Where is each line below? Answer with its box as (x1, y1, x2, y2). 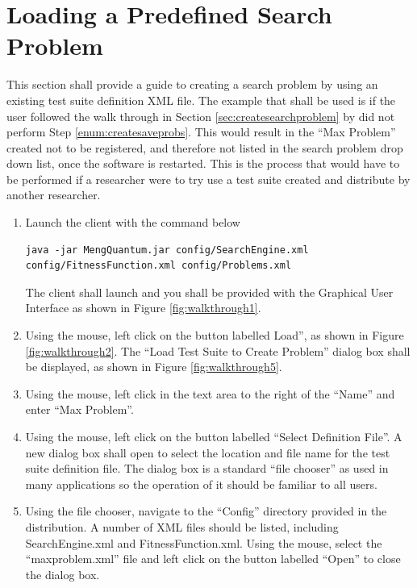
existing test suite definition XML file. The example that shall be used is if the (6, 91, 396, 108)
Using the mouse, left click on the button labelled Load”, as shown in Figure (25, 327, 404, 344)
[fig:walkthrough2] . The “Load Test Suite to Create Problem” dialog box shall (25, 342, 411, 359)
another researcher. (6, 186, 101, 203)
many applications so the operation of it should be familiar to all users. (25, 475, 377, 492)
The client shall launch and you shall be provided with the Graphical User (25, 283, 394, 300)
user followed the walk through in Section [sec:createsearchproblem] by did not (6, 107, 395, 124)
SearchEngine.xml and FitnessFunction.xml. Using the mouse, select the (25, 534, 382, 551)
